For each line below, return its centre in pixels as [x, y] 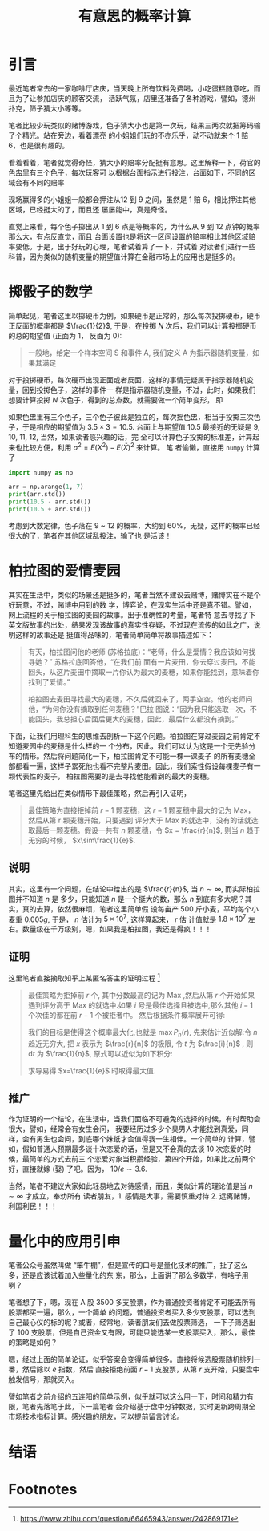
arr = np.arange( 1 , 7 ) [46, 487]
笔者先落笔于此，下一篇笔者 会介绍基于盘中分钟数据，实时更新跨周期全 [139, 1407]
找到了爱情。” [49, 681]
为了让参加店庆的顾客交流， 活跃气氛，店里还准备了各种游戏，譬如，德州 [135, 98]
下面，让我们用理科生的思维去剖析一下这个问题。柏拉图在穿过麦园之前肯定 [131, 736]
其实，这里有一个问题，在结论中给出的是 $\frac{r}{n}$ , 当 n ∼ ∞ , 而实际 [127, 889]
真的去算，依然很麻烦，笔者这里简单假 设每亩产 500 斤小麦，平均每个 [137, 909]
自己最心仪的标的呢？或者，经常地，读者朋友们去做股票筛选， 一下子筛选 [128, 1323]
